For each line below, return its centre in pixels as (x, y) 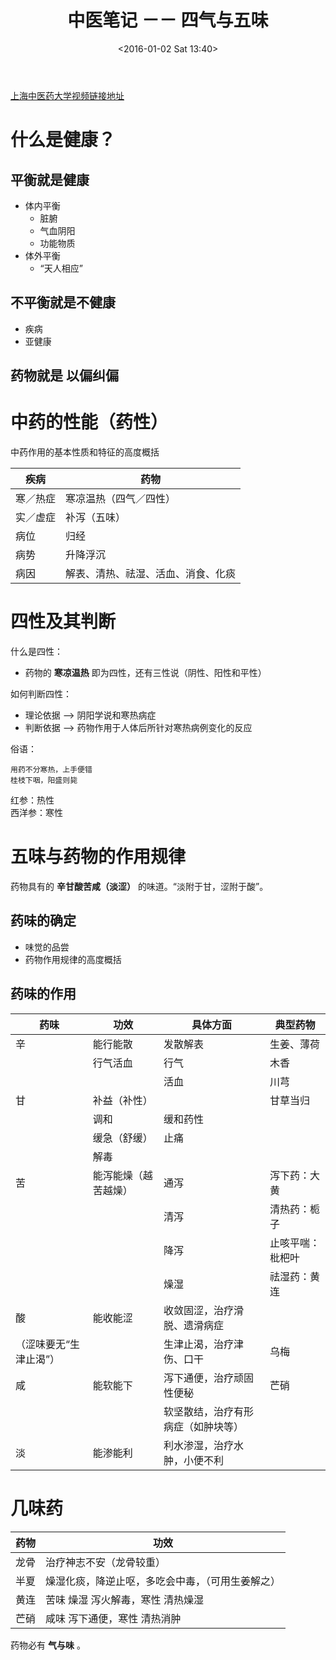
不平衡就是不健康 (63, 302)
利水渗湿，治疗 (198, 1445)
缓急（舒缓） (122, 1138)
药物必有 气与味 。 (48, 1645)
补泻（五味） (96, 518)
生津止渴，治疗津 (203, 1344)
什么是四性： (36, 652)
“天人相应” (61, 268)
